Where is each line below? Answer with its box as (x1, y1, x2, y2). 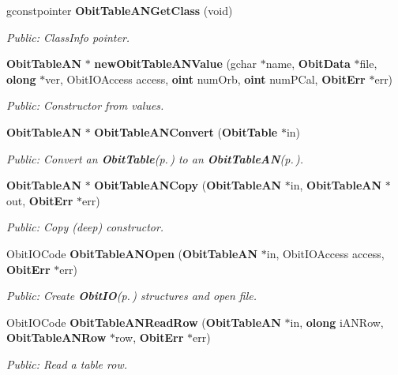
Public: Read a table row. (6, 355, 128, 372)
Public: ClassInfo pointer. (6, 28, 130, 45)
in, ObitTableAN (290, 177, 382, 193)
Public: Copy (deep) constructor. (6, 219, 164, 235)
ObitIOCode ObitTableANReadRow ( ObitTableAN (6, 313, 281, 330)
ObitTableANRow (6, 329, 107, 346)
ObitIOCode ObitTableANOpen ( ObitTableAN (6, 245, 258, 261)
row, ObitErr (115, 329, 184, 346)
